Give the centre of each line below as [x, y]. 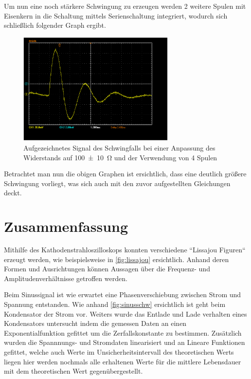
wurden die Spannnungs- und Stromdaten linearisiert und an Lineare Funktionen [125, 342]
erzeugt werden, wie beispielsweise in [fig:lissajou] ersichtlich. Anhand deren [117, 259]
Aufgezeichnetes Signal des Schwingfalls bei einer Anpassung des [119, 147]
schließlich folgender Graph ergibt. [55, 25]
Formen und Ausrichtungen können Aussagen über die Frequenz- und [107, 269]
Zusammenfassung [66, 226]
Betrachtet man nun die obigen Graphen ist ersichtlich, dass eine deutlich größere [125, 174]
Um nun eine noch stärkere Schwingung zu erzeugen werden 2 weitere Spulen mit [125, 6]
